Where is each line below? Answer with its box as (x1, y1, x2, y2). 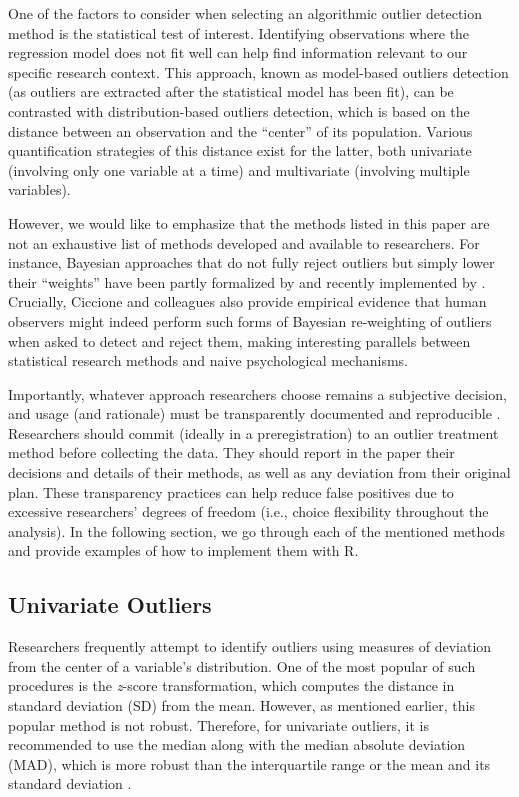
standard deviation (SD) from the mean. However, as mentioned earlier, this (8, 695, 475, 716)
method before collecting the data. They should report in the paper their (8, 442, 455, 463)
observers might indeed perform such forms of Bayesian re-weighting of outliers (8, 310, 492, 331)
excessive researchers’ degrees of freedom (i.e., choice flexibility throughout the (8, 501, 489, 522)
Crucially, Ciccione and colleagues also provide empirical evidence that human (8, 291, 487, 312)
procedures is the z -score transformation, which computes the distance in (8, 675, 455, 696)
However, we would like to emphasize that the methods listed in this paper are (8, 212, 490, 233)
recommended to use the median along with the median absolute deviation (8, 734, 466, 755)
